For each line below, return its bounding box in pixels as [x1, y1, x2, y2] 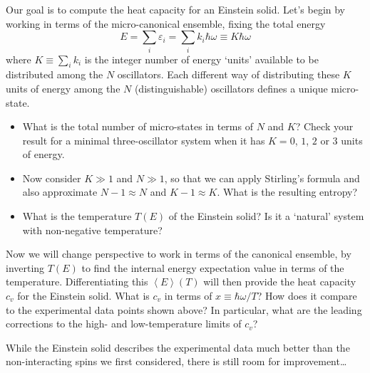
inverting [6, 260, 45, 275]
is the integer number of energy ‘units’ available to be [84, 51, 319, 66]
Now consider [22, 170, 81, 185]
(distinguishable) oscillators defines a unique [134, 80, 328, 95]
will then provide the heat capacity [203, 274, 356, 289]
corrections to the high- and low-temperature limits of [6, 316, 242, 331]
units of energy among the [6, 80, 120, 95]
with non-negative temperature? [22, 222, 163, 237]
